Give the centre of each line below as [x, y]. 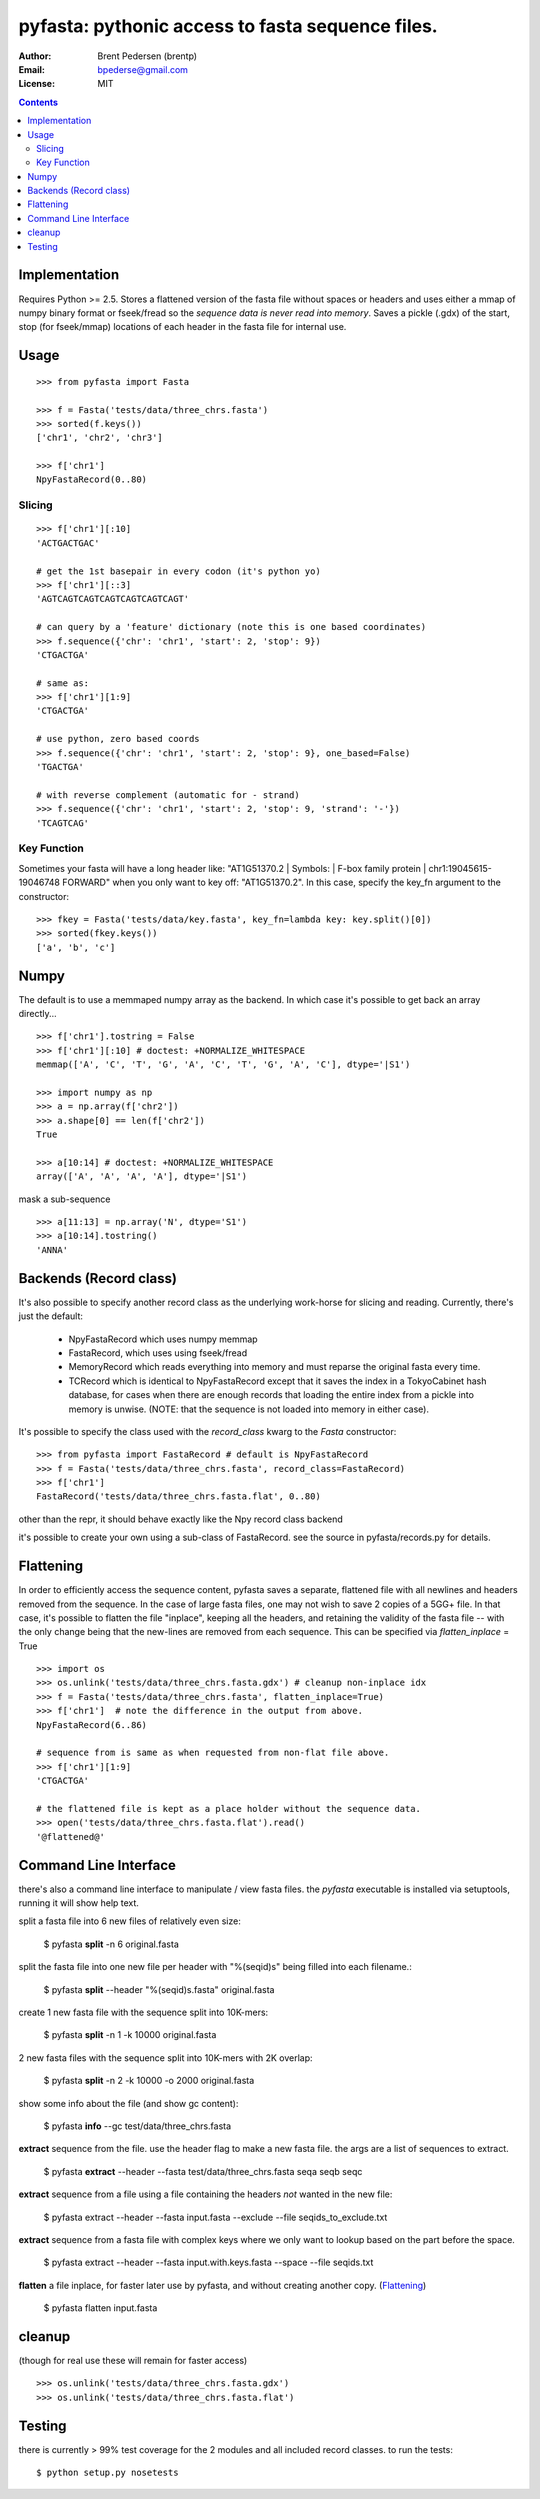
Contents [38, 102]
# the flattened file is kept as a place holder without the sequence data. [229, 1808]
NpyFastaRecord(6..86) [92, 1724]
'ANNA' [52, 1249]
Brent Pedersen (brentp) [147, 56]
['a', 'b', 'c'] [76, 947]
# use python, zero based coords [118, 739]
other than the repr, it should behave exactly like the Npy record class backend [181, 1519]
